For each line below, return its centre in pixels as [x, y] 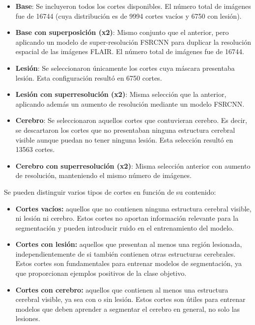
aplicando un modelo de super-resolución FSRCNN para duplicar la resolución [133, 42]
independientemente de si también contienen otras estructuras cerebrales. [126, 253]
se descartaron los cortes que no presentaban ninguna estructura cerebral [125, 130]
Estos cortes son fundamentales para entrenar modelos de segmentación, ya [128, 263]
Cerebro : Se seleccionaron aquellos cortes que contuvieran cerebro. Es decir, [131, 120]
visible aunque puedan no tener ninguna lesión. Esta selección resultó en [124, 139]
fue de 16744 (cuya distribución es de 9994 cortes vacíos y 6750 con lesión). [128, 15]
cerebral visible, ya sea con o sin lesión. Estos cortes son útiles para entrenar [130, 299]
